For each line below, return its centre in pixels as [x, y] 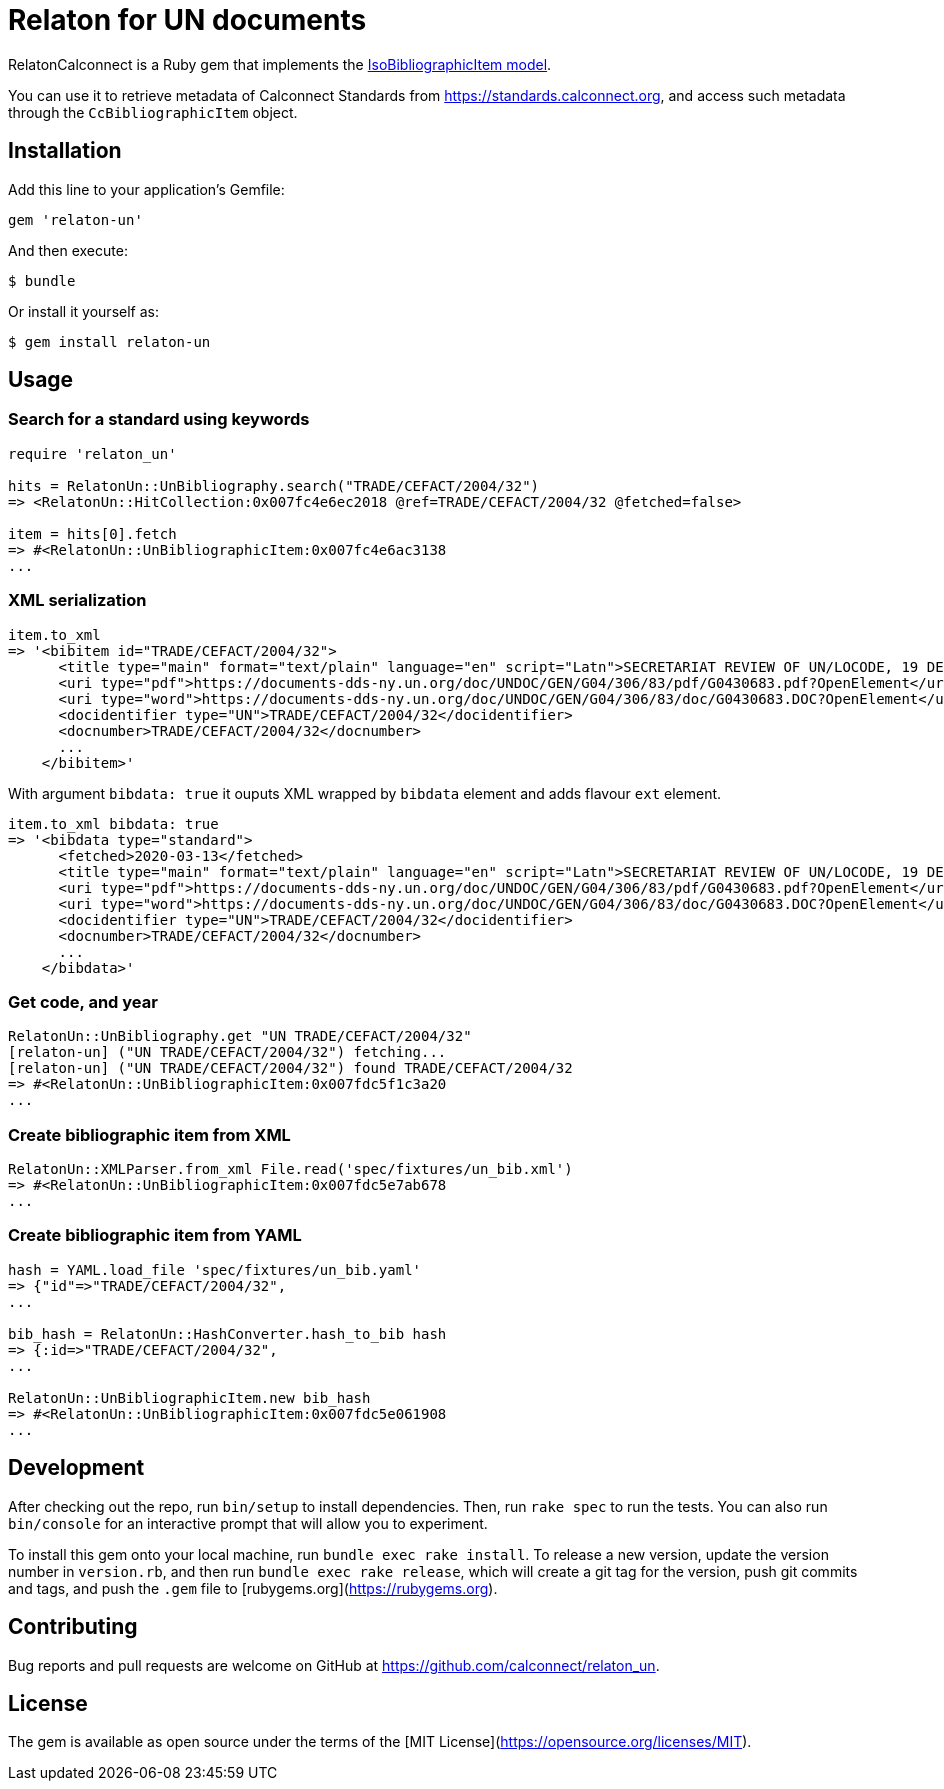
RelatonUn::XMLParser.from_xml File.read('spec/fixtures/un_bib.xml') [290, 1169]
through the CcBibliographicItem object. [153, 112]
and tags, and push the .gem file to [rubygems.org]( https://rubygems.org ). [253, 1588]
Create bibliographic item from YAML [155, 1235]
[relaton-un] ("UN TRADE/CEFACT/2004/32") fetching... [227, 1052]
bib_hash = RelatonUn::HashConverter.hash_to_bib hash [227, 1333]
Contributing [73, 1627]
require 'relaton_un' [92, 453]
